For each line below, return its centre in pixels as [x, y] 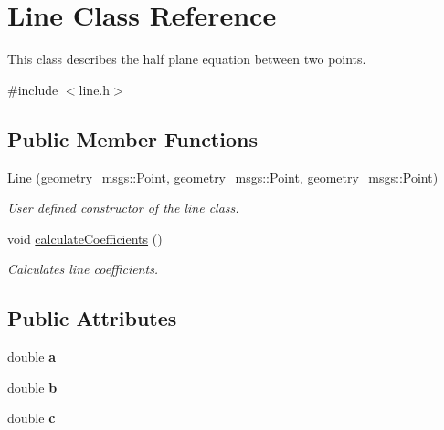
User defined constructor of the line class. [123, 208]
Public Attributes [92, 318]
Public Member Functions [132, 138]
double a [32, 357]
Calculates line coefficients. [83, 269]
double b [32, 387]
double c [32, 418]
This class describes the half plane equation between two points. [187, 59]
